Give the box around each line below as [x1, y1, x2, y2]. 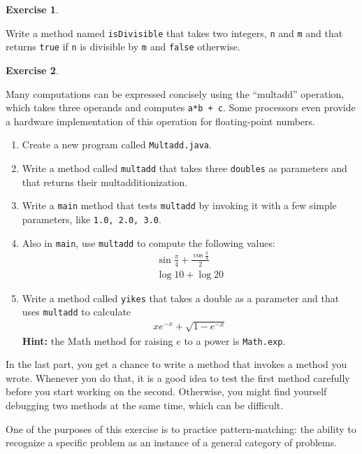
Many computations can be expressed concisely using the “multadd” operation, [6, 86, 345, 101]
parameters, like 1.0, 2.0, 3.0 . [22, 211, 161, 226]
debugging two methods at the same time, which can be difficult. [6, 397, 284, 412]
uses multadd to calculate [22, 304, 131, 319]
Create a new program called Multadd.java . [22, 137, 212, 152]
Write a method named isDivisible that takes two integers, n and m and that [6, 25, 343, 40]
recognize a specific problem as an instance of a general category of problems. [6, 435, 338, 450]
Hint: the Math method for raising [22, 333, 173, 348]
